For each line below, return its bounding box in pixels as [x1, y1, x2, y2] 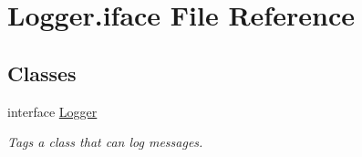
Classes [7, 58, 77, 87]
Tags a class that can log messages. [7, 132, 203, 152]
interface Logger [7, 101, 98, 120]
